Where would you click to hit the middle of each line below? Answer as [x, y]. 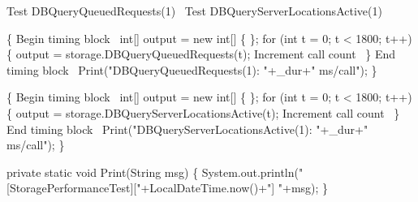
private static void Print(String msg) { [103, 172]
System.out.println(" [252, 172]
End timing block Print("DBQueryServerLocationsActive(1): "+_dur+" [187, 129]
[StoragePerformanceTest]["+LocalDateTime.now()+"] [141, 188]
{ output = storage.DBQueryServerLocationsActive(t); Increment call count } [203, 112]
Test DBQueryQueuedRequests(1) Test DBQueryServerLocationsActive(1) [194, 11]
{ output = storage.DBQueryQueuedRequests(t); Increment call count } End [201, 54]
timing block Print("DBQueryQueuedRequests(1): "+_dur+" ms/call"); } [192, 69]
